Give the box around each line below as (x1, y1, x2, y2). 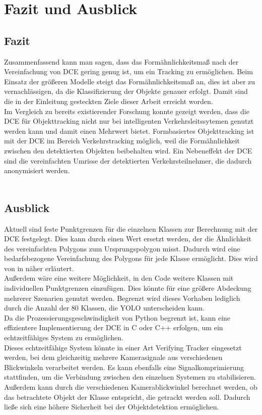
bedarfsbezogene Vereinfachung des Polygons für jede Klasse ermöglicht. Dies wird (4, 253, 258, 264)
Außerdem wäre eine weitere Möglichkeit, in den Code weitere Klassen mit (4, 273, 234, 283)
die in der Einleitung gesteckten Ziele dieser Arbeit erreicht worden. (4, 95, 213, 106)
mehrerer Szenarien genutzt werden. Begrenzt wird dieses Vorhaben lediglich (4, 292, 240, 303)
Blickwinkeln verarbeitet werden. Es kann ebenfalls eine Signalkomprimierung (4, 361, 244, 372)
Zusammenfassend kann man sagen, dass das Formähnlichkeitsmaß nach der (4, 56, 239, 67)
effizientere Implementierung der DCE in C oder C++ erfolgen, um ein (4, 322, 223, 333)
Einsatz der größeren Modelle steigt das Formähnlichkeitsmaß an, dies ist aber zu (4, 76, 255, 86)
